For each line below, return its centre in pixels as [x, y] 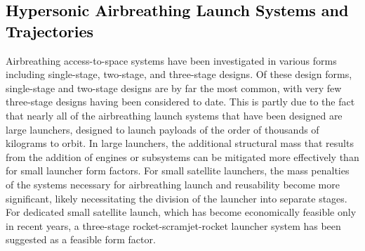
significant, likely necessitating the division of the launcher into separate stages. [177, 198]
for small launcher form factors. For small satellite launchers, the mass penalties [178, 170]
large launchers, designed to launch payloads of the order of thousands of [162, 129]
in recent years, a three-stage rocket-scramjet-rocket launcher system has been [173, 225]
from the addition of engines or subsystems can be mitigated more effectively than [182, 156]
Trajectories [50, 31]
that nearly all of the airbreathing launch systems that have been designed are [174, 115]
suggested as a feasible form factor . [81, 239]
